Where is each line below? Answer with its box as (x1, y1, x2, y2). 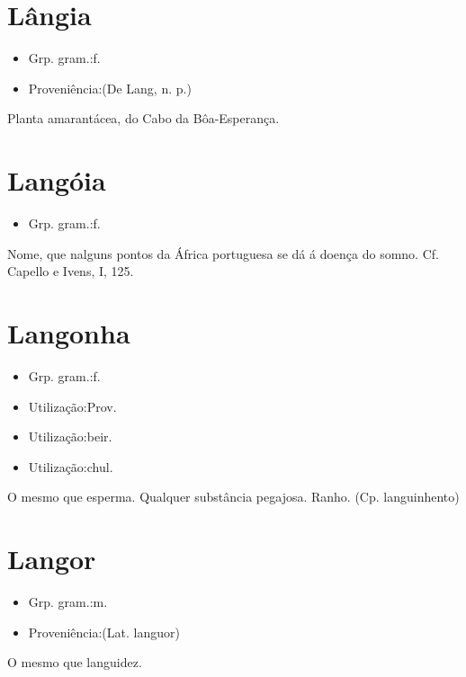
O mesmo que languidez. (7, 653, 142, 672)
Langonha (7, 315, 130, 351)
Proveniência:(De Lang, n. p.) (28, 78, 192, 97)
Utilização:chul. (28, 457, 113, 476)
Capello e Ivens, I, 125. (7, 262, 134, 281)
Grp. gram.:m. (28, 592, 108, 611)
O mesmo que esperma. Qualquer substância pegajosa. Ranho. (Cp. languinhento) (7, 487, 460, 506)
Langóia (7, 162, 106, 199)
